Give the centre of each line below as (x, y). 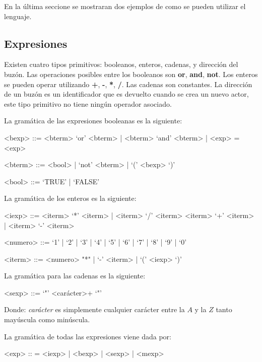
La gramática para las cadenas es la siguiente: (75, 276)
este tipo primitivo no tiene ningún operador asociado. (88, 103)
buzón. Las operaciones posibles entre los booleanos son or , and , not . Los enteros (131, 74)
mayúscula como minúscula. (47, 319)
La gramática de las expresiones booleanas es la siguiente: (93, 121)
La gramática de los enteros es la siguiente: (70, 198)
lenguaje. (18, 16)
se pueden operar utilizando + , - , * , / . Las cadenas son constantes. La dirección (128, 84)
